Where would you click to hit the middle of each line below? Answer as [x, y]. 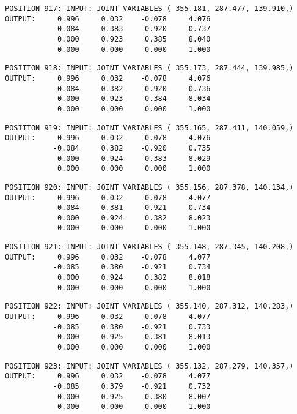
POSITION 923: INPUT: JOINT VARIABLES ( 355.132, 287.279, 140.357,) [149, 366]
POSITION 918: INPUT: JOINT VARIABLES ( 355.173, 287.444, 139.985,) [149, 68]
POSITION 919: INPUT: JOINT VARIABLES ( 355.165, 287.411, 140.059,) [149, 128]
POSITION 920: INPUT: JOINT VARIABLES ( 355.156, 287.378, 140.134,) [149, 187]
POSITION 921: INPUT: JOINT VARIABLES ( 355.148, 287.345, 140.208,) [149, 247]
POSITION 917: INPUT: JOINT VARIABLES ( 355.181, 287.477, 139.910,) [149, 9]
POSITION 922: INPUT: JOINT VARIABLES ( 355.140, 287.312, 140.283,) [149, 307]
